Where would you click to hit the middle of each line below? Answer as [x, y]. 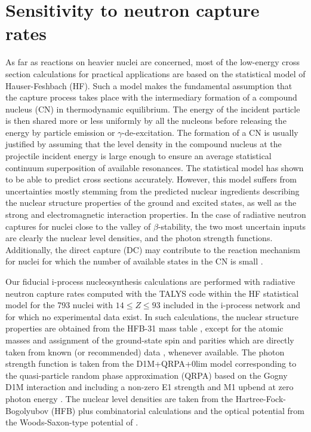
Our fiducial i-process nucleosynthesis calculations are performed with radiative [150, 281]
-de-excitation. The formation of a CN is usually [210, 132]
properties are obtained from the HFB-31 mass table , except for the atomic [144, 328]
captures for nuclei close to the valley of [78, 226]
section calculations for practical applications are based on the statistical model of [155, 73]
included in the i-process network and [232, 305]
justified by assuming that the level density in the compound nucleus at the [144, 144]
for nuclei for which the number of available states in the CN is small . [134, 261]
